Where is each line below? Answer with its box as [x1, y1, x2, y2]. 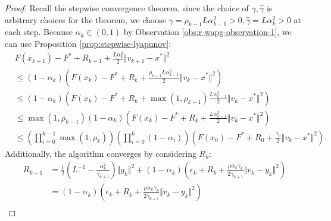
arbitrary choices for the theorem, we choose [5, 13, 166, 26]
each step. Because [5, 26, 73, 38]
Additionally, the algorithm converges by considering [5, 147, 196, 159]
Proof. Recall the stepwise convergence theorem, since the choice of [5, 2, 249, 14]
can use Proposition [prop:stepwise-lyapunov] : [5, 37, 171, 49]
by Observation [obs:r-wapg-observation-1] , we [123, 26, 292, 38]
